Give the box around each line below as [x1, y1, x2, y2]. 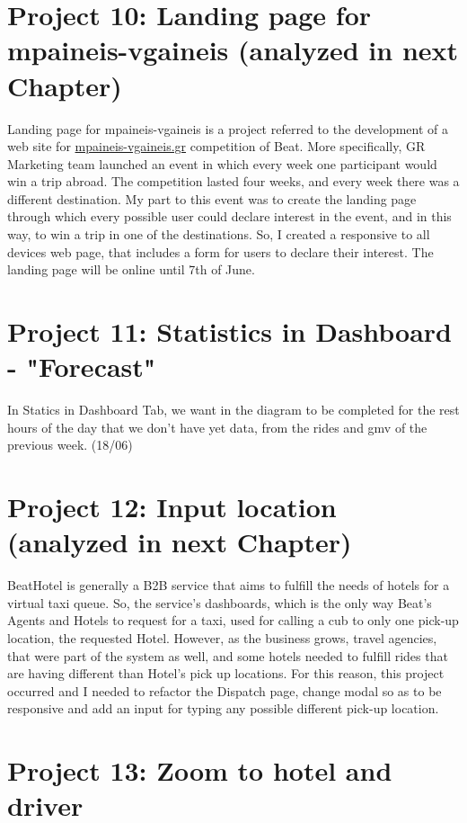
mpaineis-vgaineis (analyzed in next [7, 31, 459, 68]
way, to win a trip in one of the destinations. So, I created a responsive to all [7, 225, 430, 244]
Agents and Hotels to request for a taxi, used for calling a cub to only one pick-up [7, 611, 459, 630]
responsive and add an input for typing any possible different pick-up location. [7, 699, 439, 718]
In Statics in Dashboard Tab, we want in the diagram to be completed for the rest [7, 400, 460, 419]
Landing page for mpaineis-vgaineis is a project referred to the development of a [7, 119, 449, 138]
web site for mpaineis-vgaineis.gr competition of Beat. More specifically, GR [7, 137, 426, 156]
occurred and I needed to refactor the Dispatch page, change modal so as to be [7, 681, 442, 700]
